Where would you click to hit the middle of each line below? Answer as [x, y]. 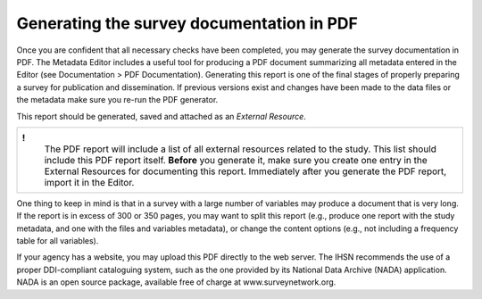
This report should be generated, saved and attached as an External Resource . [162, 116]
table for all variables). [58, 241]
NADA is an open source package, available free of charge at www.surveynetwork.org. [176, 282]
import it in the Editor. [89, 182]
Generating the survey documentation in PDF [187, 23]
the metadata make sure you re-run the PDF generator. [117, 100]
